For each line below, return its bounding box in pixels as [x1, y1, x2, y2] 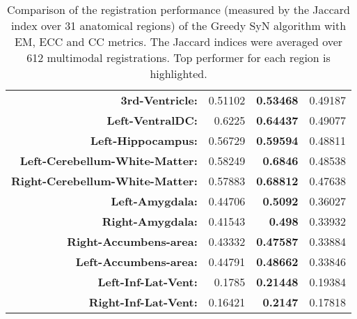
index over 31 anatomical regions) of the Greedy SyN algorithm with [10, 17, 347, 33]
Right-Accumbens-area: [67, 233, 198, 249]
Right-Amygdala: [102, 213, 198, 229]
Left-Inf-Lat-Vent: [97, 274, 198, 290]
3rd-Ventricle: [120, 92, 198, 108]
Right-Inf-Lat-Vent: [88, 294, 198, 310]
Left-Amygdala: [111, 193, 198, 209]
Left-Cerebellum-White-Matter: [19, 153, 198, 169]
